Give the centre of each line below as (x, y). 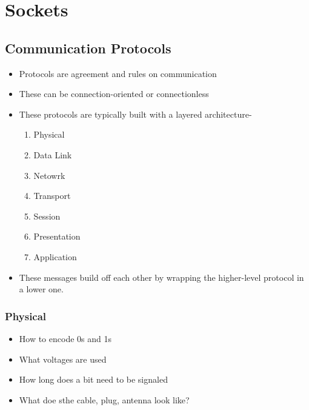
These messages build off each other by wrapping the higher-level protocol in (161, 277)
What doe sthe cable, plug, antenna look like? (104, 399)
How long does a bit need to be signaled (93, 379)
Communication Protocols (88, 48)
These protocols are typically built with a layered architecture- (135, 114)
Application (55, 256)
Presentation (57, 236)
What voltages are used (63, 359)
